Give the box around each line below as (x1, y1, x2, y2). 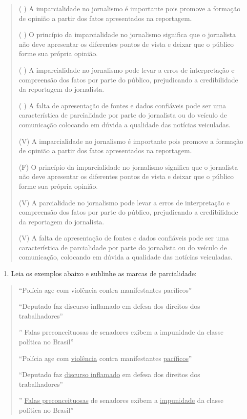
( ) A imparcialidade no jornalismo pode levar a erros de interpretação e (19, 64, 235, 75)
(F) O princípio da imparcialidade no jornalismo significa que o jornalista (19, 161, 238, 172)
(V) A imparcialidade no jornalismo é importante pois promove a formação (19, 136, 244, 146)
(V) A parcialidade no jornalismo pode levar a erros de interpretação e (19, 197, 230, 207)
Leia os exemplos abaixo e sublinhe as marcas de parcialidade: (11, 268, 197, 279)
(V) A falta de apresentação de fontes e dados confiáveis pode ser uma (19, 233, 229, 243)
